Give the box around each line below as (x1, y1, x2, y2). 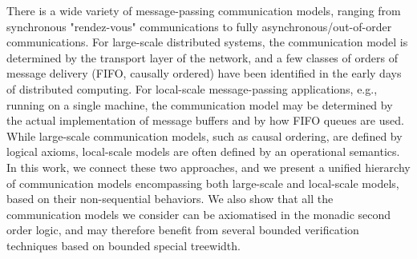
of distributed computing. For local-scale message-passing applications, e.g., (6, 80, 378, 97)
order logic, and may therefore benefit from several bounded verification (6, 221, 359, 238)
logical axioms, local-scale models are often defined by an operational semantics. (6, 143, 400, 160)
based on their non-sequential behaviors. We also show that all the (6, 190, 334, 207)
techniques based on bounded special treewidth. (6, 237, 241, 253)
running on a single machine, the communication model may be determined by (6, 96, 393, 113)
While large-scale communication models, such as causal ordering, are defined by (6, 127, 403, 144)
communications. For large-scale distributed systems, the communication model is (6, 34, 408, 50)
